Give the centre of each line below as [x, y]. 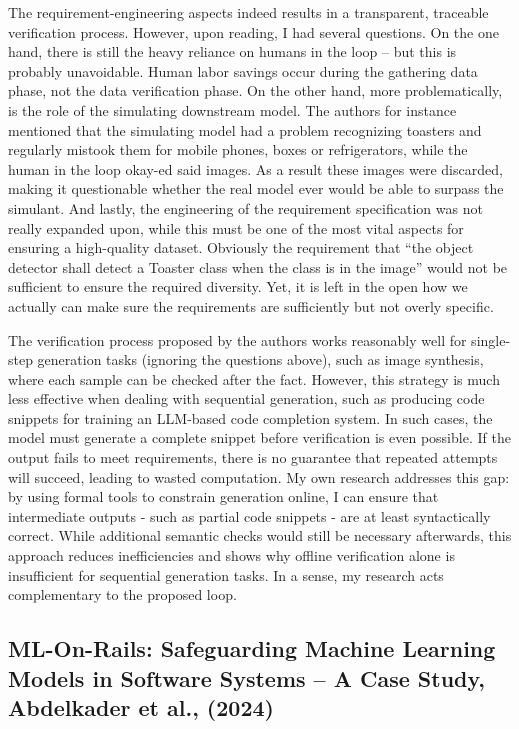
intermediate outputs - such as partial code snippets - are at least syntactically [249, 515]
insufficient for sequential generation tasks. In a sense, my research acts [226, 574]
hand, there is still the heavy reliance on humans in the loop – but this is [232, 51]
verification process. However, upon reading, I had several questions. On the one [253, 31]
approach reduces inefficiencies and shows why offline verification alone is [231, 555]
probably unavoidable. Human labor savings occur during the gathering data [243, 70]
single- [491, 339]
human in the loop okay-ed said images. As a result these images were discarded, [255, 168]
